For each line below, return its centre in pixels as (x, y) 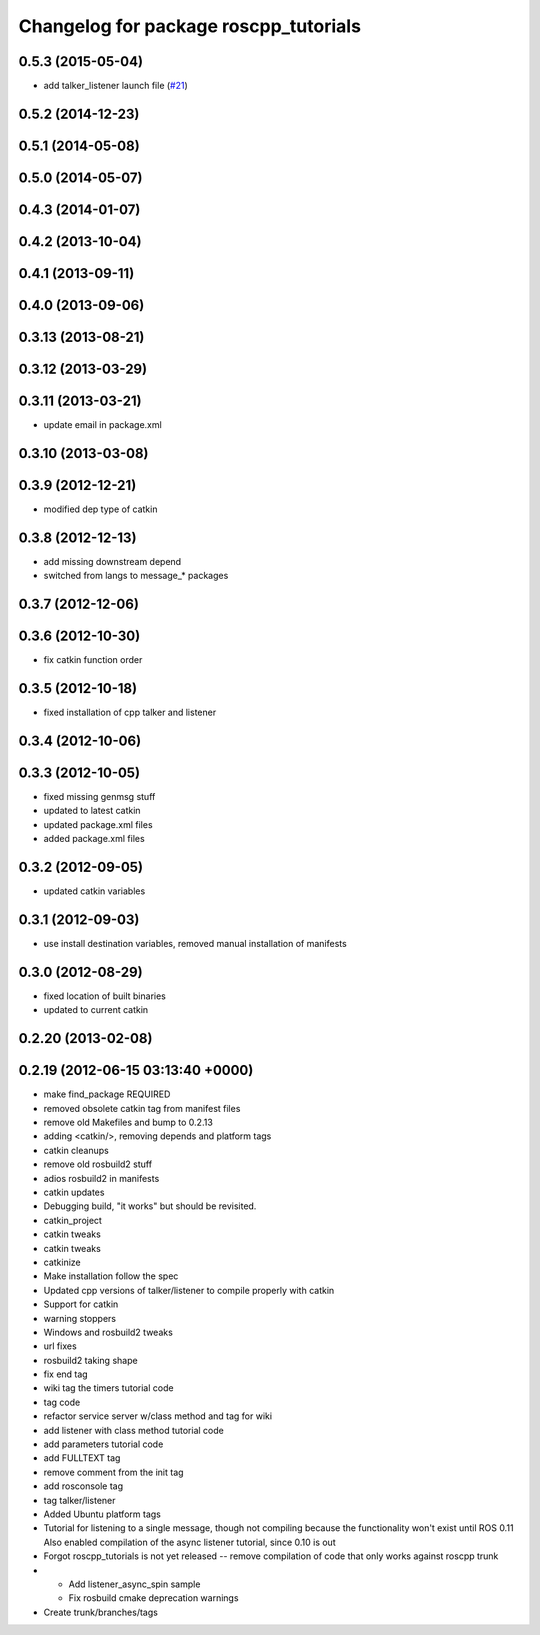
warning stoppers (80, 1318)
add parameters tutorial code (103, 1444)
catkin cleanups (76, 1150)
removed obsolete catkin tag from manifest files (142, 1108)
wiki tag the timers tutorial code (108, 1388)
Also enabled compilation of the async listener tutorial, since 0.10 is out (189, 1542)
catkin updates (74, 1192)
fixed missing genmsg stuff (99, 797)
